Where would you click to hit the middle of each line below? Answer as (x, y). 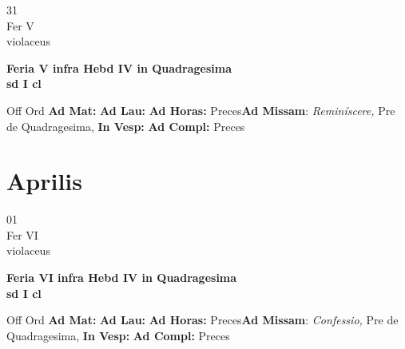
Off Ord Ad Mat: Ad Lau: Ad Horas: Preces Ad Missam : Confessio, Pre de (202, 320)
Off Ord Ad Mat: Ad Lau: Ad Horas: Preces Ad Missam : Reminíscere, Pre (201, 110)
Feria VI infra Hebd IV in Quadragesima (122, 278)
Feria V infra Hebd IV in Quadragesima (119, 67)
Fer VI (22, 234)
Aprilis (45, 181)
